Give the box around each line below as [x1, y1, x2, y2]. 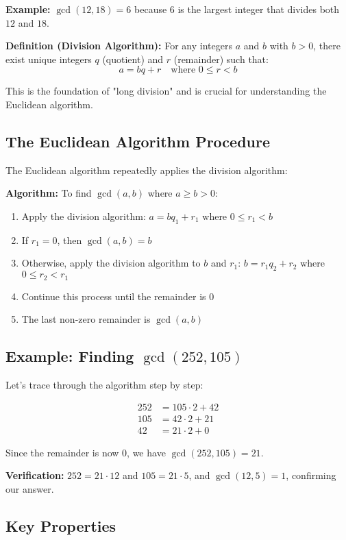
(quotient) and [102, 51, 164, 66]
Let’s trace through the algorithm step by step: [5, 377, 203, 391]
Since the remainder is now [5, 445, 119, 459]
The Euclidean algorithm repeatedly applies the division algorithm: [5, 162, 288, 177]
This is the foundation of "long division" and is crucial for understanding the [5, 84, 327, 98]
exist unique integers [5, 51, 92, 66]
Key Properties [5, 515, 116, 536]
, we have [127, 445, 166, 459]
